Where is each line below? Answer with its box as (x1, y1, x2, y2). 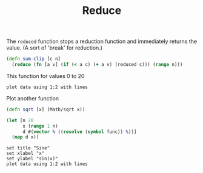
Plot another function (6, 94, 59, 102)
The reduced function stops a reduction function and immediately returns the (6, 38, 198, 45)
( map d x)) (12, 134, 39, 140)
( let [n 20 (6, 117, 34, 123)
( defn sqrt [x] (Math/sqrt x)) (6, 106, 85, 113)
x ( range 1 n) (22, 123, 59, 129)
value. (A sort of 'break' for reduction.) (6, 44, 103, 51)
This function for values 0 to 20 (6, 72, 85, 79)
